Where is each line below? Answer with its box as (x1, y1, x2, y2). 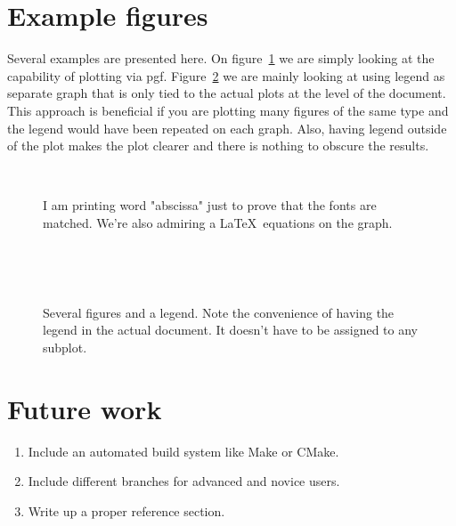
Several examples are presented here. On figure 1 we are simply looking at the (7, 49, 435, 68)
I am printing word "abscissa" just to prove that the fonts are (43, 196, 377, 214)
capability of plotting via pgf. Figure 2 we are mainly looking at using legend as (7, 66, 445, 85)
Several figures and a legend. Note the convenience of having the (43, 303, 395, 321)
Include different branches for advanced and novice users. (28, 472, 340, 490)
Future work (7, 390, 162, 426)
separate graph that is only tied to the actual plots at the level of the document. (7, 84, 446, 102)
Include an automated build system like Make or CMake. (28, 441, 339, 460)
